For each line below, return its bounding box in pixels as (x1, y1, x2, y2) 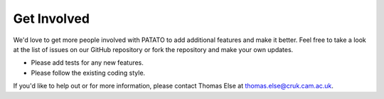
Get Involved (13, 11, 90, 26)
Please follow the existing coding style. (31, 68, 146, 77)
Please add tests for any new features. (31, 58, 144, 67)
